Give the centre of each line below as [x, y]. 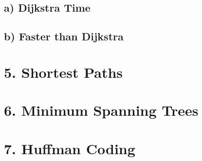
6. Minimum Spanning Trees [101, 110]
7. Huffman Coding [70, 148]
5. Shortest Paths [64, 72]
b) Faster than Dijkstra [64, 36]
